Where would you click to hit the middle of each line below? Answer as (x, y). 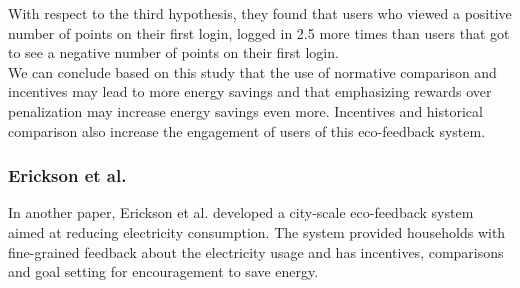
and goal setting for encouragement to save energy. (163, 271)
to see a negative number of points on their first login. (173, 52)
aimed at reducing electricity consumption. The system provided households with (257, 231)
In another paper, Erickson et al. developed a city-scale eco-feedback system (241, 212)
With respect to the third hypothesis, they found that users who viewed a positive (260, 13)
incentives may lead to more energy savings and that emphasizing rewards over (250, 91)
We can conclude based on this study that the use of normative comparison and (252, 71)
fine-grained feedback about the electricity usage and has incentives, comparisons (256, 251)
